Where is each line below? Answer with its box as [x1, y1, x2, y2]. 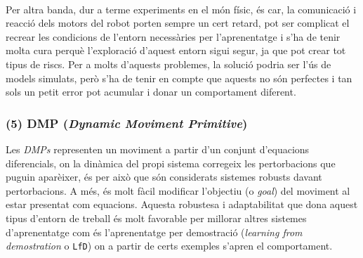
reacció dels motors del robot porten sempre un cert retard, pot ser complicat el [6, 15, 350, 30]
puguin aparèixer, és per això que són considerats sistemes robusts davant [6, 169, 322, 184]
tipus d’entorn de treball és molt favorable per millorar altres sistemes [6, 210, 307, 225]
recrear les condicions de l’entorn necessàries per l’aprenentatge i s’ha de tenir [6, 29, 341, 44]
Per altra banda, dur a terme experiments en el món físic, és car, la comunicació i [6, 1, 357, 16]
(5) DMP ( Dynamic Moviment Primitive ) [6, 114, 248, 131]
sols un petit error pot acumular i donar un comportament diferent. [6, 84, 296, 99]
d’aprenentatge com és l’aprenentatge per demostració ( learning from [6, 224, 303, 239]
